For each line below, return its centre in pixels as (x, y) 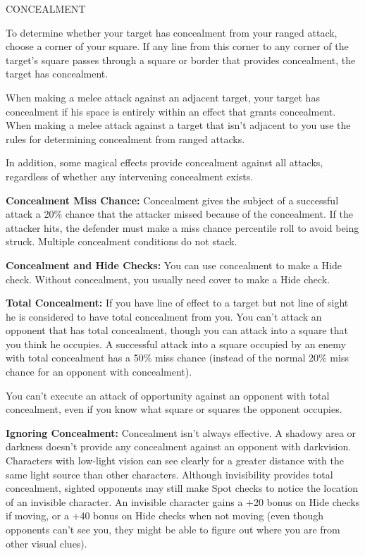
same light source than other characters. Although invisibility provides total (169, 474)
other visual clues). (47, 543)
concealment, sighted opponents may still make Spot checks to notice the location (182, 488)
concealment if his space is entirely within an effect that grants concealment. (171, 111)
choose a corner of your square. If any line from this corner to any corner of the (177, 46)
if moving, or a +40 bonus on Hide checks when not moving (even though (165, 515)
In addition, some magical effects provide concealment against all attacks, (165, 162)
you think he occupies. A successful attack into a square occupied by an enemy (176, 344)
